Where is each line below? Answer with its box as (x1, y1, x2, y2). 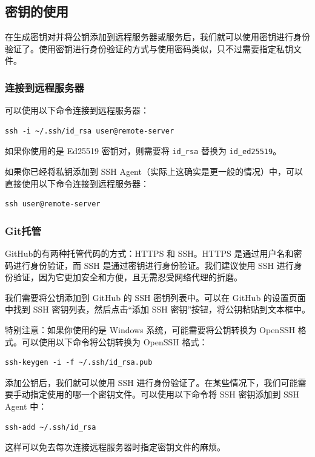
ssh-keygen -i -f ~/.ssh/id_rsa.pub (5, 358, 153, 367)
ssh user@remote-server (5, 200, 101, 209)
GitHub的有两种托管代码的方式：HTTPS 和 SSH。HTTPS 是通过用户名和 (5, 247, 294, 260)
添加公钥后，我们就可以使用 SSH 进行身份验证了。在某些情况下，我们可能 (5, 376, 298, 388)
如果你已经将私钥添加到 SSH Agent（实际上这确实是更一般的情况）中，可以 (5, 165, 303, 178)
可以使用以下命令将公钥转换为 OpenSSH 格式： (21, 335, 208, 348)
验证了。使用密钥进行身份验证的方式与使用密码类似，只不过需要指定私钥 (5, 42, 293, 55)
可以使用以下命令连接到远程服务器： (5, 104, 149, 117)
